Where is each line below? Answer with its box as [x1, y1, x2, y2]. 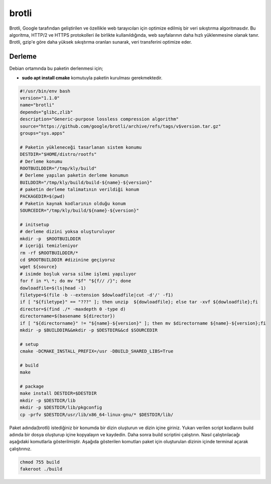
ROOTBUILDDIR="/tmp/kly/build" [20, 165, 97, 171]
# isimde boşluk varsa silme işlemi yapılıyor [20, 271, 137, 276]
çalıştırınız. [9, 445, 32, 452]
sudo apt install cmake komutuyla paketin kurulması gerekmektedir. [22, 74, 163, 80]
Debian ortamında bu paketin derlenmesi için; [9, 65, 103, 71]
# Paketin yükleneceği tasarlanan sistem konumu [20, 144, 142, 150]
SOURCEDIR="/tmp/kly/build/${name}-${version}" [20, 208, 139, 214]
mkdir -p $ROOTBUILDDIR [20, 236, 81, 241]
